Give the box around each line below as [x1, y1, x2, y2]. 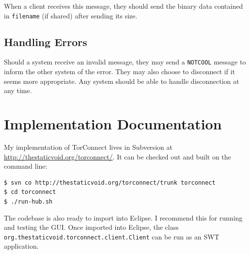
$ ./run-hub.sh [4, 198, 53, 205]
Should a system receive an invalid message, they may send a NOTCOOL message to [4, 57, 246, 67]
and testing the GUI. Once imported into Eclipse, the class [4, 222, 179, 232]
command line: [4, 161, 47, 171]
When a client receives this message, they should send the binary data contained [4, 1, 243, 11]
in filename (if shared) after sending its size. [4, 10, 138, 20]
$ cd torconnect [4, 189, 56, 196]
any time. [4, 85, 32, 95]
